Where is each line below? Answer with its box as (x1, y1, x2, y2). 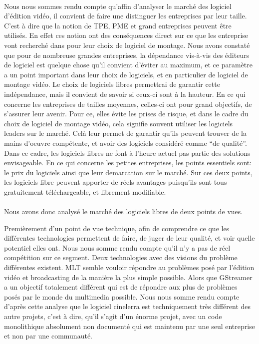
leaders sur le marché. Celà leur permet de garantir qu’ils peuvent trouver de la (4, 128, 247, 138)
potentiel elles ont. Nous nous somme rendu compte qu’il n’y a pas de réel (4, 242, 231, 253)
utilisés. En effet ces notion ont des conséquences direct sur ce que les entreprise (4, 30, 249, 40)
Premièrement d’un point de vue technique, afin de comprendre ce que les (4, 223, 230, 233)
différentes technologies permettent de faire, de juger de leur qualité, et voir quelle (4, 233, 255, 243)
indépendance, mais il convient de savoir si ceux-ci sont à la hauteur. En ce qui (4, 88, 246, 99)
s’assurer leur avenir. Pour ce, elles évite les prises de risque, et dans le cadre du (4, 108, 249, 119)
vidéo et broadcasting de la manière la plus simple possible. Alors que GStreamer (4, 272, 253, 282)
